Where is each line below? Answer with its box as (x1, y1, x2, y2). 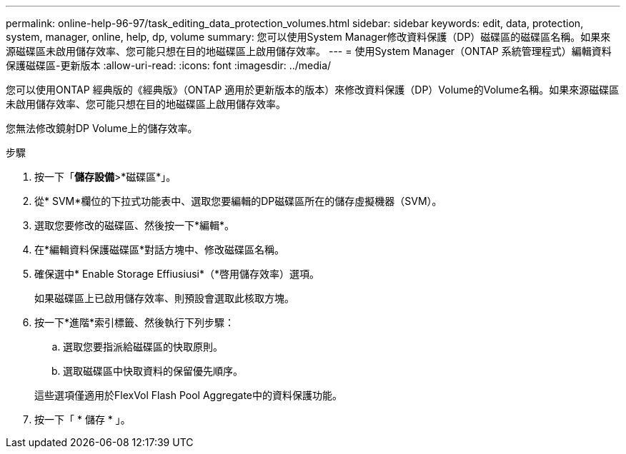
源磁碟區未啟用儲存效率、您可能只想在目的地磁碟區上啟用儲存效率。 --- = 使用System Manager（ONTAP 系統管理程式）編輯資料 (6, 45, 612, 57)
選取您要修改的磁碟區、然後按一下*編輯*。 (34, 219, 235, 231)
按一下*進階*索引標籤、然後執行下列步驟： (34, 316, 235, 328)
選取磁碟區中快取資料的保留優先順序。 (63, 365, 243, 377)
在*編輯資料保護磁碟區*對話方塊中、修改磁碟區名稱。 (34, 243, 285, 256)
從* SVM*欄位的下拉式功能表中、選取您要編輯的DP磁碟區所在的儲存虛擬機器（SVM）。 (34, 195, 442, 207)
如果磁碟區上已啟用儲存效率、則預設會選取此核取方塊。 (34, 292, 294, 304)
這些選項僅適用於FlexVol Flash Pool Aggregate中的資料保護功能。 (34, 389, 343, 401)
